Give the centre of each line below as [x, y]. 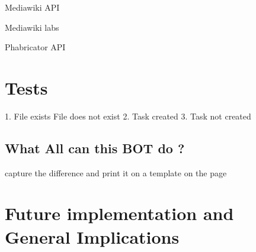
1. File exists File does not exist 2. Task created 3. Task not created [128, 116]
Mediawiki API [32, 7]
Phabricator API [35, 47]
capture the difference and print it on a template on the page [116, 172]
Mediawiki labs [32, 27]
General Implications [92, 236]
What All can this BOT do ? [95, 148]
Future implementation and [119, 213]
